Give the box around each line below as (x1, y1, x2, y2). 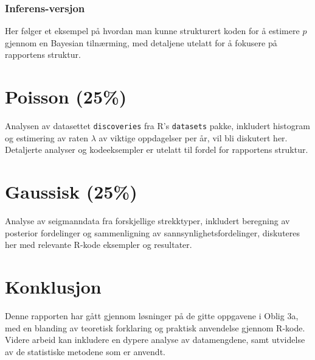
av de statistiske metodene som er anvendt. (5, 345, 165, 358)
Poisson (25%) (5, 84, 127, 109)
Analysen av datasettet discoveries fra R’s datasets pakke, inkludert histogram (5, 119, 310, 132)
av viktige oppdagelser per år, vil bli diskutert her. (99, 131, 288, 144)
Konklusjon (5, 274, 102, 299)
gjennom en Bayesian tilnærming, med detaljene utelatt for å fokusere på (5, 36, 277, 49)
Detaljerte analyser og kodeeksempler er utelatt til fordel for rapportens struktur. (5, 143, 308, 156)
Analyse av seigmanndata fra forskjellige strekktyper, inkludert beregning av (5, 214, 290, 227)
